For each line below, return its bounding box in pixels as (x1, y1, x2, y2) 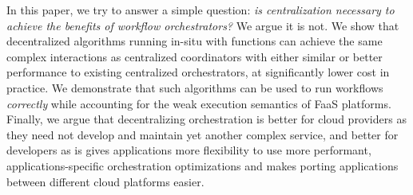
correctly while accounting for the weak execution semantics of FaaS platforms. (6, 95, 391, 111)
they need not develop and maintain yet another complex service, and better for (6, 126, 399, 142)
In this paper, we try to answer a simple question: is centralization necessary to (6, 2, 395, 18)
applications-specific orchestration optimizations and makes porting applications (6, 157, 399, 174)
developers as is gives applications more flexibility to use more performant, (6, 142, 371, 158)
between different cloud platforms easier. (6, 173, 205, 189)
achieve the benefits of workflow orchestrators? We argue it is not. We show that (6, 17, 399, 33)
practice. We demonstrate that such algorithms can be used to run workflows (6, 79, 383, 96)
